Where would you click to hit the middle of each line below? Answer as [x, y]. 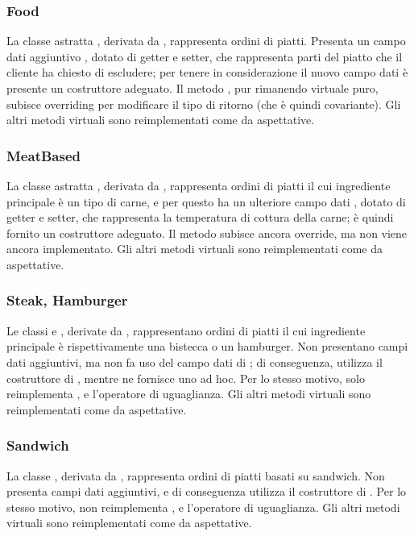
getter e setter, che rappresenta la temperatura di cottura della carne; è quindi [200, 217]
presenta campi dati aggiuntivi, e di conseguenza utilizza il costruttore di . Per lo [207, 491]
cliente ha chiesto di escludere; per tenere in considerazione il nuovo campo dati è [207, 72]
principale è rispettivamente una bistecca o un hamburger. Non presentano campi [207, 346]
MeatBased [43, 155]
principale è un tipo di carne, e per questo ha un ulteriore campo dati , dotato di [206, 201]
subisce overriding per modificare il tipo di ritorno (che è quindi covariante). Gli [204, 104]
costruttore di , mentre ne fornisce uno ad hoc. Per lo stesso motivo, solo [186, 378]
